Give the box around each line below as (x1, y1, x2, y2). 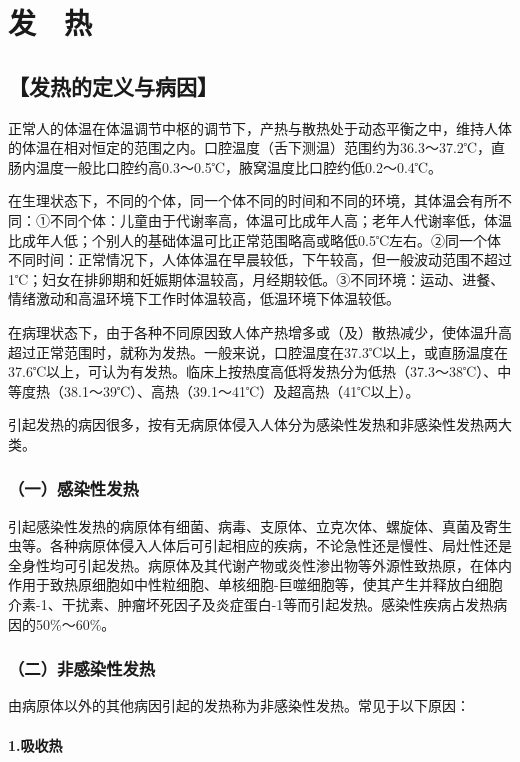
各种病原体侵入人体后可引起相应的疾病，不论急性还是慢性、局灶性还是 (49, 535, 512, 556)
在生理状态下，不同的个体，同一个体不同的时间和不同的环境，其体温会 (8, 190, 470, 211)
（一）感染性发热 (8, 476, 139, 501)
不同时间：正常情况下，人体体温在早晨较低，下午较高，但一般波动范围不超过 (8, 249, 512, 270)
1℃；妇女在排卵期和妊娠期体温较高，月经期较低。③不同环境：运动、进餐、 (8, 268, 505, 289)
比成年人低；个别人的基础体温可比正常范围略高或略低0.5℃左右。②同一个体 (8, 229, 502, 250)
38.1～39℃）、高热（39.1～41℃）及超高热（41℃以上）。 (63, 380, 420, 401)
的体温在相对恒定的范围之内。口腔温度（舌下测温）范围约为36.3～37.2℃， (8, 137, 491, 158)
